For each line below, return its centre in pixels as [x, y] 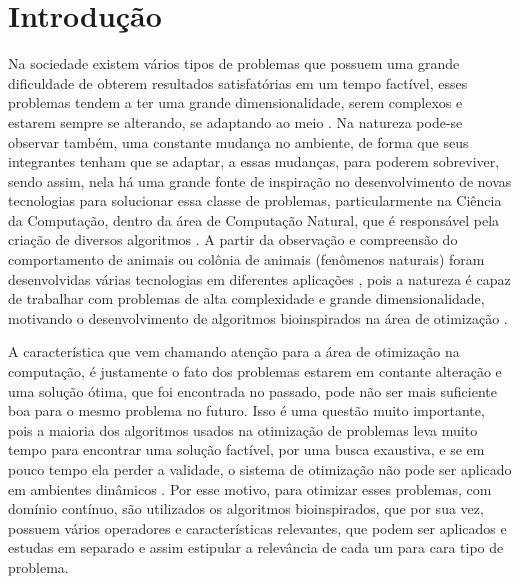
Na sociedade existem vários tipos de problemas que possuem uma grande [234, 63]
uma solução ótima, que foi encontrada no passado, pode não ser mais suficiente [252, 390]
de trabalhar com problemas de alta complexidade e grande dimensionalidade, [246, 298]
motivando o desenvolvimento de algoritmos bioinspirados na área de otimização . [258, 317]
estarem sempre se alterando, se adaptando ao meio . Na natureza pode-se [235, 121]
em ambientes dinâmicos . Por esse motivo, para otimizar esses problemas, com [250, 488]
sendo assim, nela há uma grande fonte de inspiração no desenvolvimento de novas [260, 180]
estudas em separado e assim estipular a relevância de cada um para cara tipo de [256, 547]
